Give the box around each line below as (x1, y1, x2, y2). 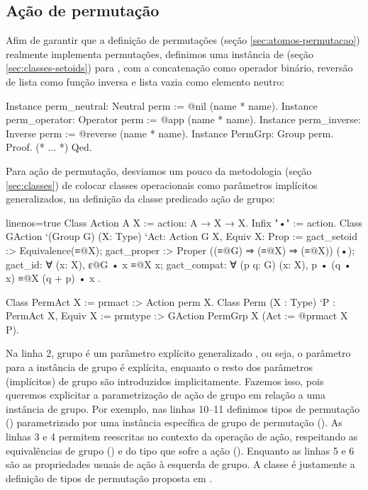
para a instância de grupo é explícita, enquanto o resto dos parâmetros (6, 360, 313, 375)
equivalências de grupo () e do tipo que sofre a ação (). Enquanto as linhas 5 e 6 (6, 443, 355, 457)
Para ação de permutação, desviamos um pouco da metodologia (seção (6, 163, 312, 178)
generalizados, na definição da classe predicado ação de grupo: (6, 191, 275, 206)
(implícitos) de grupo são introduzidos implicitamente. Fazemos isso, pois (6, 373, 324, 388)
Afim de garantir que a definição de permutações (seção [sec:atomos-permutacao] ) (6, 33, 360, 47)
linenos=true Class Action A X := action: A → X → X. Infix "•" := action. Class (6, 215, 362, 229)
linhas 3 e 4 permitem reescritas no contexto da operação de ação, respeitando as (6, 429, 358, 444)
